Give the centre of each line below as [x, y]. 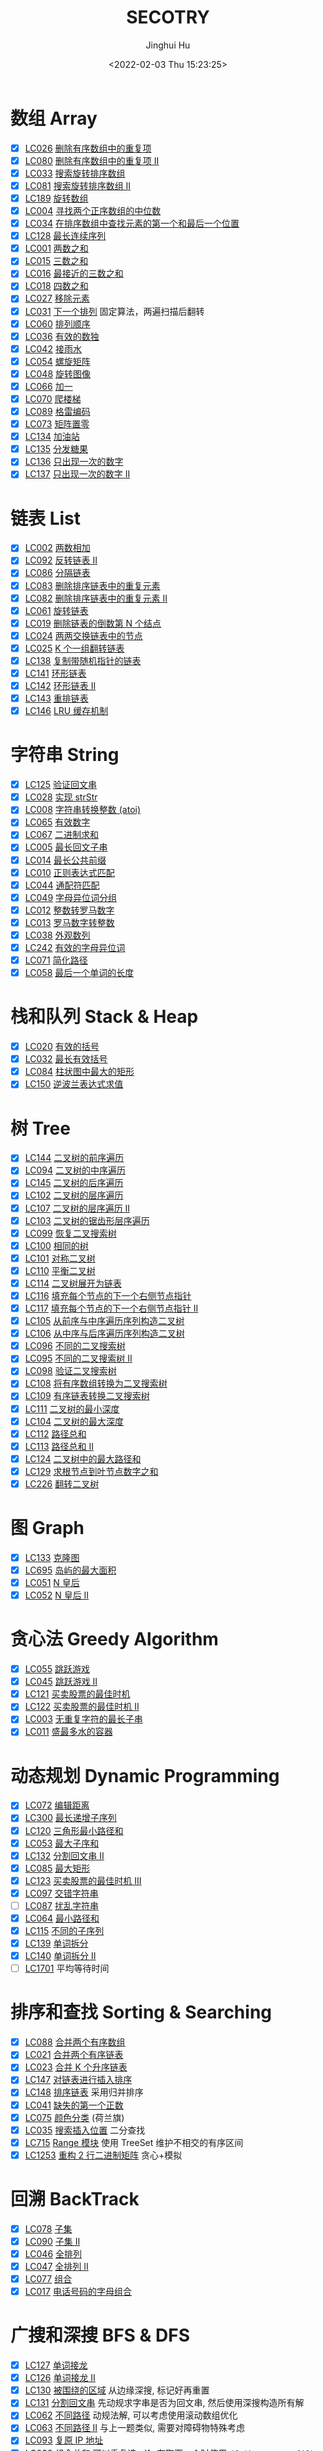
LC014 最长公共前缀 [65, 860]
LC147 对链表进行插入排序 [78, 2080]
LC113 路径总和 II [59, 1446]
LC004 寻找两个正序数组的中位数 [93, 210]
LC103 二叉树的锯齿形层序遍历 [87, 1220]
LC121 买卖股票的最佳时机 [77, 1694]
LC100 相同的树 [56, 1245]
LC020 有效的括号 [62, 1047]
